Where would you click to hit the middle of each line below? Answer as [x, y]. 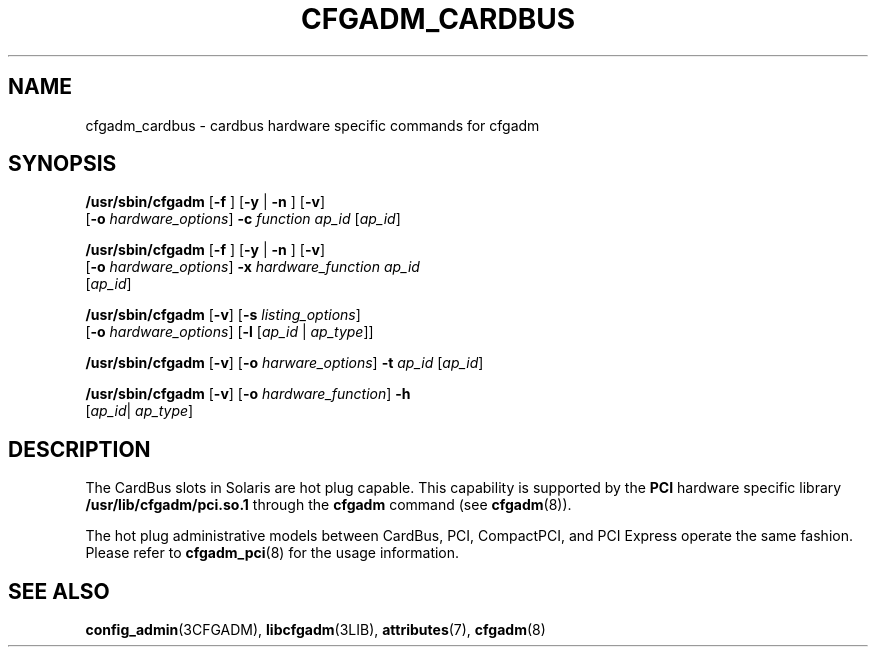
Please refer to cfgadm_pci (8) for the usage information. [272, 553]
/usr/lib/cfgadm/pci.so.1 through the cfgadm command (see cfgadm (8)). [328, 505]
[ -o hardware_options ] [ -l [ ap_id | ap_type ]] [229, 332]
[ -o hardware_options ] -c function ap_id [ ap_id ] [243, 219]
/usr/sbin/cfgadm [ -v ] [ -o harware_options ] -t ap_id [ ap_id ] [284, 363]
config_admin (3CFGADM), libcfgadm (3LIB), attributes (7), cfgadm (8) [315, 630]
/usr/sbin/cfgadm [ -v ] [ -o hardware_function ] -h [248, 394]
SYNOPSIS [62, 164]
